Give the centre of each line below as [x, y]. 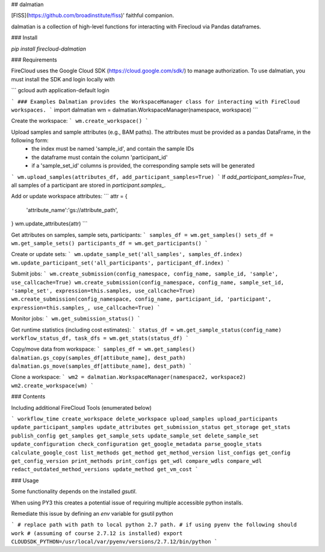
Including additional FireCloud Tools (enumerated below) [81, 407]
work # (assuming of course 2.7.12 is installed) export [97, 533]
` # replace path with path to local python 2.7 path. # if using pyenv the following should [154, 525]
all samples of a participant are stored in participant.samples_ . [88, 185]
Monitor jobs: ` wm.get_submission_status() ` [76, 319]
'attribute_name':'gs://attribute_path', [72, 210]
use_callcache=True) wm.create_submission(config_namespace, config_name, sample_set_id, [147, 282]
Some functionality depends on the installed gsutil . [74, 492]
